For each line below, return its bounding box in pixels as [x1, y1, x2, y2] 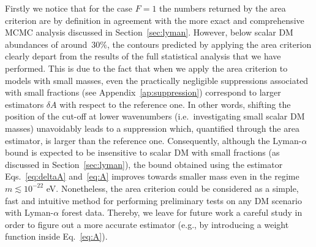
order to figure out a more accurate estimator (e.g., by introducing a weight [5, 218, 289, 230]
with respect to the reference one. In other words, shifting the [59, 97, 291, 110]
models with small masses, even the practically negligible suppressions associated [5, 74, 309, 86]
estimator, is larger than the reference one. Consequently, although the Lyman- [5, 134, 302, 146]
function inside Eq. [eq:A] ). [5, 230, 108, 243]
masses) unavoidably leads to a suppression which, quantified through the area [5, 121, 299, 134]
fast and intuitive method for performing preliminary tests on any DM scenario [5, 194, 302, 207]
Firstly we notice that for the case [5, 2, 133, 14]
